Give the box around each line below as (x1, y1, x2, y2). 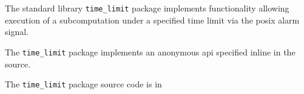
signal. (5, 25, 29, 38)
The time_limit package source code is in (5, 78, 162, 90)
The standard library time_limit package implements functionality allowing (5, 2, 289, 14)
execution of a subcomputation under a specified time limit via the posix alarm (5, 13, 300, 26)
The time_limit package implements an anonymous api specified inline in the (5, 45, 296, 58)
